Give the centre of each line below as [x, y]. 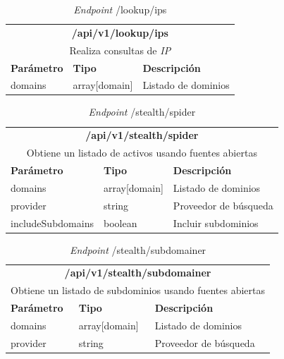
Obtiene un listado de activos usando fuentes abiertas [142, 153]
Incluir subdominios [216, 223]
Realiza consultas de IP [120, 50]
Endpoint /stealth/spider [142, 112]
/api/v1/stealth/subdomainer [138, 273]
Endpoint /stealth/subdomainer [138, 249]
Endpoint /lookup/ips [120, 9]
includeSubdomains [52, 223]
